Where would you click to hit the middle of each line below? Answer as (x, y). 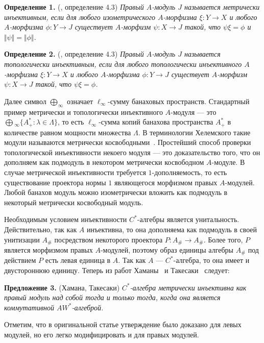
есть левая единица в (78, 260)
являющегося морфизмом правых (166, 182)
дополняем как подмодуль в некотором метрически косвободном (104, 162)
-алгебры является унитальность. (188, 219)
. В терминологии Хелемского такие (194, 132)
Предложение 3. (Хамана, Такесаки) (62, 287)
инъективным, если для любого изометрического (80, 17)
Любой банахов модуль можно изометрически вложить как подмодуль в (116, 192)
